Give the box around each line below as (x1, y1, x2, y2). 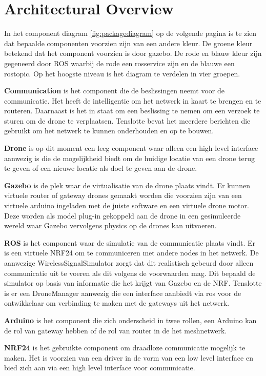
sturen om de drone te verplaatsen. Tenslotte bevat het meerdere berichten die (4, 115, 251, 126)
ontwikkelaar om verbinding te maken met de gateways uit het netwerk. (4, 298, 230, 308)
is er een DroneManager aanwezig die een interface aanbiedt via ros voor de (4, 287, 241, 298)
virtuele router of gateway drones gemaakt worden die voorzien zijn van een (4, 190, 242, 201)
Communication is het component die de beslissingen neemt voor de (4, 85, 224, 96)
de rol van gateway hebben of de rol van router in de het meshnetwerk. (4, 325, 227, 335)
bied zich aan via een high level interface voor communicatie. (4, 362, 195, 373)
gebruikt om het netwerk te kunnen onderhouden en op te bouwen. (4, 125, 214, 136)
